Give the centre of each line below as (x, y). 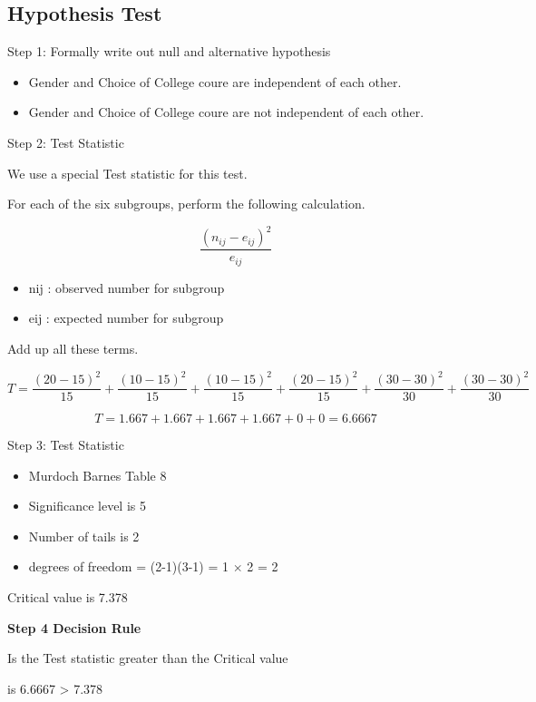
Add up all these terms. (73, 348)
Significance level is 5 (87, 506)
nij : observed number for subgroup (127, 287)
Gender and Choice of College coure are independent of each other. (215, 81)
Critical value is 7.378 (68, 597)
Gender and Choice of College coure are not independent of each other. (226, 112)
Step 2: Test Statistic (66, 142)
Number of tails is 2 (84, 536)
